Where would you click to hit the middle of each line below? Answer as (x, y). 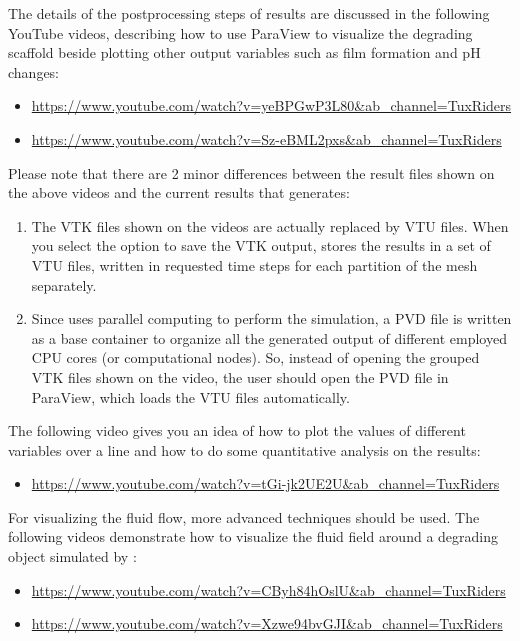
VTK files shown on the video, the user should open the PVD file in (240, 376)
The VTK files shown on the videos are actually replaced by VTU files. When (270, 225)
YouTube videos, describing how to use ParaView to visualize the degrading (240, 32)
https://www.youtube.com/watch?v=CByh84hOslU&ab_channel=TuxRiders (268, 589)
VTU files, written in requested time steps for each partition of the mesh (254, 264)
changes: (34, 71)
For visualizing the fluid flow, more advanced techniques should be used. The (244, 516)
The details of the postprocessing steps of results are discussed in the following (249, 13)
